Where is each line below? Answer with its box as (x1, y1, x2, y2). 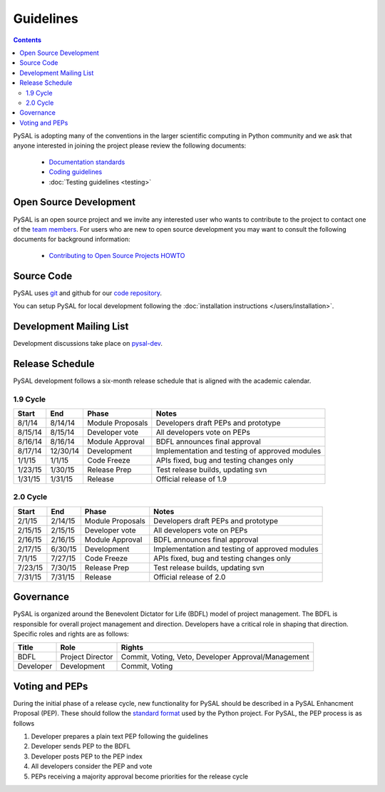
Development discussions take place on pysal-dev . (13, 339, 163, 347)
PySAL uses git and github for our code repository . (13, 289, 163, 297)
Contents (13, 36, 42, 44)
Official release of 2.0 (153, 572, 226, 582)
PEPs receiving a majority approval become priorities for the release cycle (31, 772, 249, 781)
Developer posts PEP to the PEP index (31, 752, 143, 761)
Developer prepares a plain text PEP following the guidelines (31, 732, 208, 741)
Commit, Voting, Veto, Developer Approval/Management (120, 652, 309, 662)
